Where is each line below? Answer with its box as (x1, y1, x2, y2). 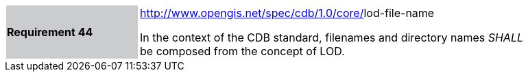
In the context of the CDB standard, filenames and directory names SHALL (140, 31, 523, 44)
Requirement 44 (7, 25, 93, 39)
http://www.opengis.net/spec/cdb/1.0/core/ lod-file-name (140, 6, 435, 20)
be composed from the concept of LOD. (140, 44, 345, 58)
